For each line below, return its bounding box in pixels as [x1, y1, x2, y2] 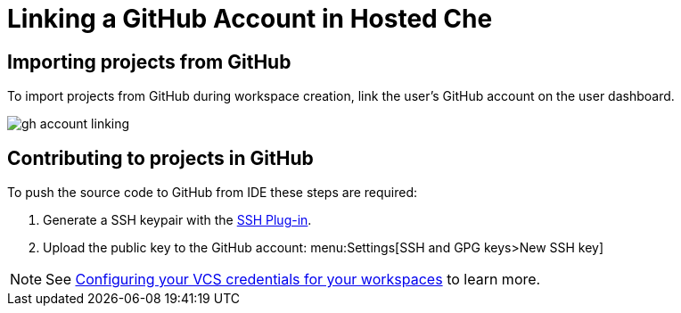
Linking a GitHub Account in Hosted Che [7, 4, 493, 34]
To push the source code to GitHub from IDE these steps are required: [7, 185, 418, 201]
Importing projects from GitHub [7, 50, 291, 73]
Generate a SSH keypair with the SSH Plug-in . [43, 212, 312, 228]
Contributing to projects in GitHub [7, 146, 314, 169]
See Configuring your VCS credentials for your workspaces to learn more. [45, 270, 541, 289]
